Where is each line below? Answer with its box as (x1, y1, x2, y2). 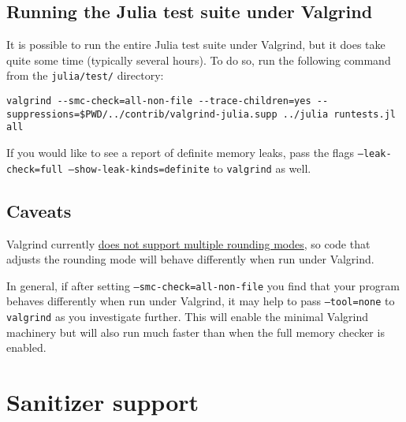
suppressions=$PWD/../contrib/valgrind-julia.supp (6, 108, 277, 120)
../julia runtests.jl (282, 108, 396, 120)
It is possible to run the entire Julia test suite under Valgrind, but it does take (6, 36, 386, 53)
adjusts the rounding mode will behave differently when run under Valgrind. (6, 251, 374, 267)
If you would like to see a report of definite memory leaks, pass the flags (6, 144, 355, 161)
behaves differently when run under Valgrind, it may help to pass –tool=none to (6, 293, 395, 309)
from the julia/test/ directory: (6, 67, 164, 84)
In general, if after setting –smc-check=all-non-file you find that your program (6, 277, 400, 293)
